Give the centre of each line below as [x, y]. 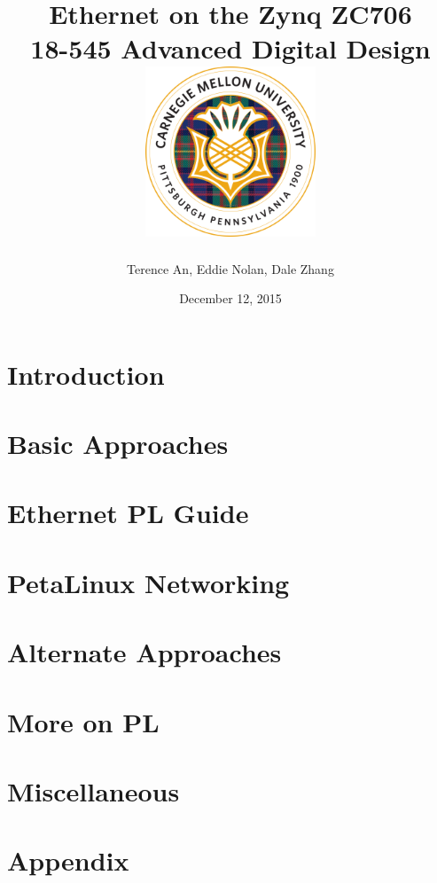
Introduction [86, 374]
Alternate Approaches [144, 652]
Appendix [68, 860]
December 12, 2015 [230, 298]
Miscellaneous [94, 790]
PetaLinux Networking [148, 582]
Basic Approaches [118, 444]
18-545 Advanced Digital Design [230, 48]
